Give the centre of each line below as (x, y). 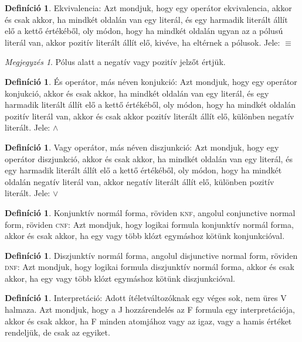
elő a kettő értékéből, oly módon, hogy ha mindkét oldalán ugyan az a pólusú (144, 31)
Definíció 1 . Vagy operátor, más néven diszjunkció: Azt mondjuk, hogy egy (142, 147)
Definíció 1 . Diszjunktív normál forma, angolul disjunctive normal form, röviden (151, 255)
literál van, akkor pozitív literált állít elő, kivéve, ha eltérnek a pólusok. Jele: (142, 42)
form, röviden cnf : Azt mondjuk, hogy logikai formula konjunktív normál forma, (149, 224)
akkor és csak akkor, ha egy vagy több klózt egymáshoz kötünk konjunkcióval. (145, 236)
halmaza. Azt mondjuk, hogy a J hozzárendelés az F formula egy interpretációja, (150, 309)
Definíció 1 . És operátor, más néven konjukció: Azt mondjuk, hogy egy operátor (151, 81)
